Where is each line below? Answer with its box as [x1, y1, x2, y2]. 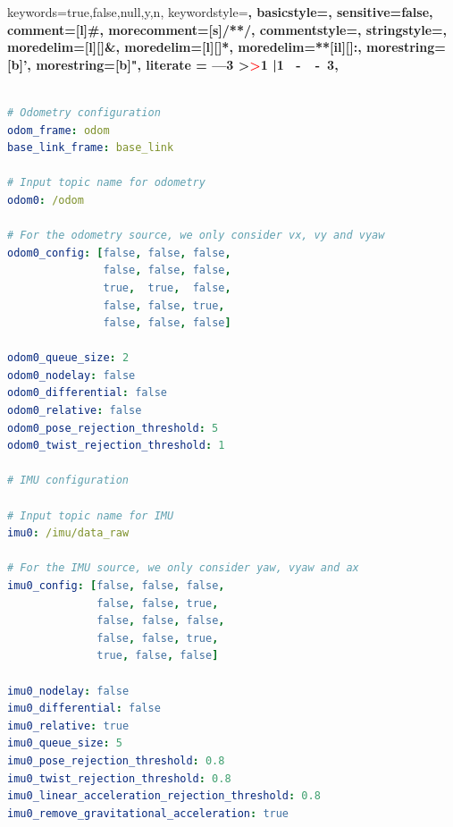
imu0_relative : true [7, 719, 130, 732]
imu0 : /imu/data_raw [7, 527, 130, 540]
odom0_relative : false [7, 404, 142, 418]
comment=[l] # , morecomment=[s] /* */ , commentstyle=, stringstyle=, [7, 20, 448, 38]
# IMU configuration [7, 474, 130, 487]
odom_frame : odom [7, 123, 110, 137]
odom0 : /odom [7, 193, 84, 207]
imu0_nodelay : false [7, 684, 130, 697]
